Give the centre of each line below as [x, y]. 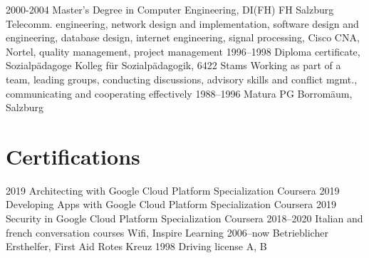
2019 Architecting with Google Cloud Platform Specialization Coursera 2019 [173, 190]
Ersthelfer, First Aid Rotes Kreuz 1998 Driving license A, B [136, 246]
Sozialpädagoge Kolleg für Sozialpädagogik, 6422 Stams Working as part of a [173, 65]
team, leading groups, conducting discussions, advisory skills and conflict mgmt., [182, 79]
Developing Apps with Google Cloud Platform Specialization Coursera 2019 [171, 204]
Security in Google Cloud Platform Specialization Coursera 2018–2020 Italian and [184, 218]
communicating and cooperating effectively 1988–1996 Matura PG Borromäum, [179, 93]
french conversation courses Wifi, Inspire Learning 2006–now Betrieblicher [167, 232]
